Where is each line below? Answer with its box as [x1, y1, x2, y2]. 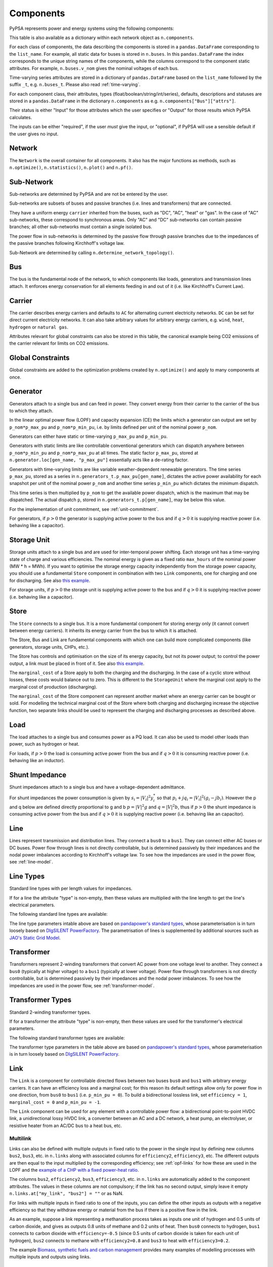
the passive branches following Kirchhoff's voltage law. [9, 240, 125, 246]
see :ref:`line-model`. [9, 859, 53, 865]
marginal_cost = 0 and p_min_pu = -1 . [9, 1099, 101, 1105]
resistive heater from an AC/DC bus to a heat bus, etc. [9, 1123, 122, 1129]
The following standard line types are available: [9, 911, 108, 917]
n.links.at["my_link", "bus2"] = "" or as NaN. [9, 1190, 124, 1197]
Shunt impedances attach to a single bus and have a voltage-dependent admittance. [9, 784, 186, 790]
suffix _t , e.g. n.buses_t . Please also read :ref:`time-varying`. [9, 82, 141, 88]
